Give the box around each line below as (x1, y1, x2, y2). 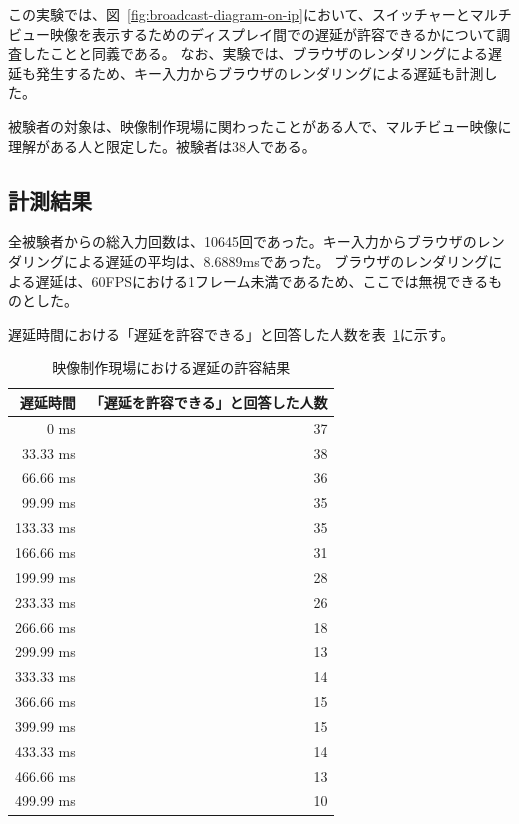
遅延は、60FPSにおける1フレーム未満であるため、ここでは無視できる (35, 270, 489, 291)
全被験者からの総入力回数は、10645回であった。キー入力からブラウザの (8, 231, 477, 252)
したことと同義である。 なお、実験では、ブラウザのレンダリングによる (21, 43, 489, 64)
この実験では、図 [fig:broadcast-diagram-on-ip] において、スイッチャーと (8, 4, 470, 24)
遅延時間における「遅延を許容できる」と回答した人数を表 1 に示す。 (8, 323, 455, 344)
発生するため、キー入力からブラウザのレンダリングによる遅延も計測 (35, 62, 484, 83)
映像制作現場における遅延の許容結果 (52, 357, 291, 378)
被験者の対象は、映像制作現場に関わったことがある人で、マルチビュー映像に (8, 115, 512, 136)
